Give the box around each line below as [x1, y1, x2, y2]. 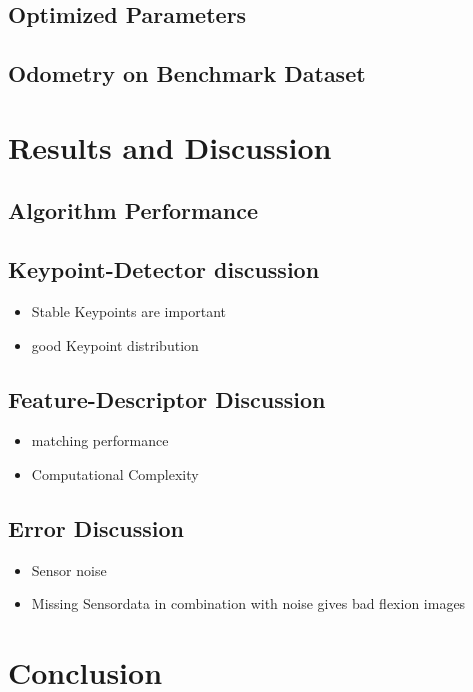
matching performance [31, 430, 169, 451]
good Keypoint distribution [31, 334, 199, 355]
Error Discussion [8, 512, 185, 543]
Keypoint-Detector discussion [8, 254, 320, 285]
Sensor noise [31, 559, 107, 580]
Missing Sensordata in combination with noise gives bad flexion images [31, 593, 466, 614]
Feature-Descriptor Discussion [8, 383, 326, 414]
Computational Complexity [31, 463, 199, 484]
